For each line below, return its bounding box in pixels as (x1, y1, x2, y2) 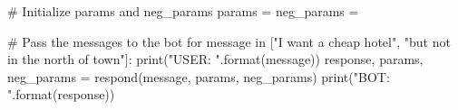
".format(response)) (7, 85, 115, 104)
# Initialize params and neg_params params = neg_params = (7, 2, 359, 20)
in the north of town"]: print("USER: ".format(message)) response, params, (7, 50, 424, 69)
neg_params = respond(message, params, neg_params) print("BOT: (7, 67, 390, 86)
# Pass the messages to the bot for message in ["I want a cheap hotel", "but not (7, 32, 451, 50)
